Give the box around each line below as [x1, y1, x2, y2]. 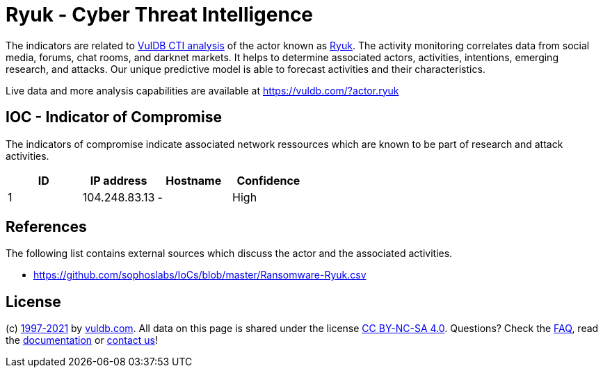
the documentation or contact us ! [6, 334, 158, 347]
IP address [90, 173, 147, 188]
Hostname [166, 173, 222, 188]
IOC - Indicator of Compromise [6, 108, 222, 126]
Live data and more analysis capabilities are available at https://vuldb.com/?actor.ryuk [6, 84, 399, 97]
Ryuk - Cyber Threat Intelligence [6, 3, 314, 26]
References [6, 218, 87, 236]
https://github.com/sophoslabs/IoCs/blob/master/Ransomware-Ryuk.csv [33, 269, 367, 281]
